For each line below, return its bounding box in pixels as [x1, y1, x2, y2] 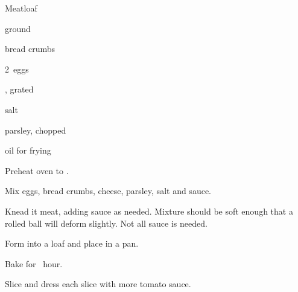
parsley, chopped [5, 123, 66, 136]
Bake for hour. [5, 257, 63, 270]
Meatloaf [5, 2, 37, 14]
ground [5, 22, 31, 34]
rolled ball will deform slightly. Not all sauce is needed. [5, 216, 208, 229]
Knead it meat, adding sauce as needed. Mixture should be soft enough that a [5, 204, 293, 217]
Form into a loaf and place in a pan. [5, 237, 139, 250]
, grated [5, 83, 34, 96]
